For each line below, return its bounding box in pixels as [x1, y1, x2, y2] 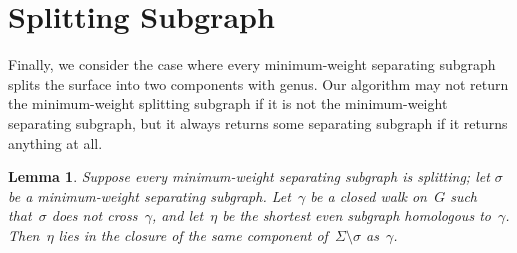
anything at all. [8, 132, 103, 153]
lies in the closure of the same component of [58, 224, 328, 245]
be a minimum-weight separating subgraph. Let [8, 185, 291, 206]
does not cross [51, 205, 138, 226]
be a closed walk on [310, 185, 427, 206]
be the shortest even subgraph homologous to [222, 205, 491, 226]
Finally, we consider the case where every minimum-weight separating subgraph [8, 54, 496, 75]
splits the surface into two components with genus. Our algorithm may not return [8, 73, 509, 94]
